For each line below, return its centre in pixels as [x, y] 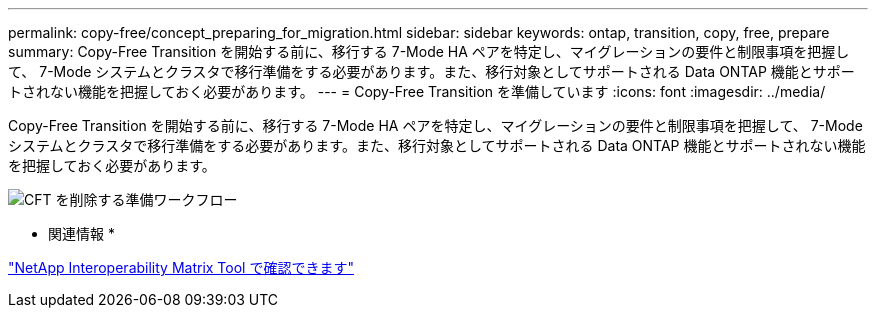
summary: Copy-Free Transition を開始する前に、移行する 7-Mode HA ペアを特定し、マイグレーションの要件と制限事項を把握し [429, 51]
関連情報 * [81, 233]
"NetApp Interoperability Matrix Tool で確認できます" [181, 267]
